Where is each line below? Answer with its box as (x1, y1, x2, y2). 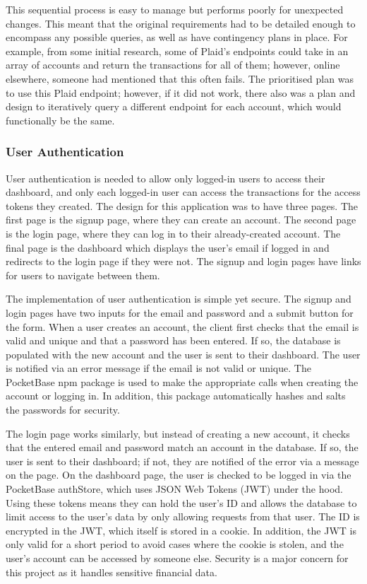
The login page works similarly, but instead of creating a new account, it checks (6, 426, 350, 440)
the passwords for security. (6, 402, 120, 417)
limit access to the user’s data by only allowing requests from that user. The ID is (6, 509, 360, 524)
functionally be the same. (6, 112, 115, 127)
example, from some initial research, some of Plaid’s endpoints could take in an (6, 43, 349, 58)
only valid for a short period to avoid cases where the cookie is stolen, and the (6, 537, 344, 551)
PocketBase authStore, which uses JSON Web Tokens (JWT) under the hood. (6, 481, 343, 496)
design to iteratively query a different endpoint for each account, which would (6, 99, 342, 114)
